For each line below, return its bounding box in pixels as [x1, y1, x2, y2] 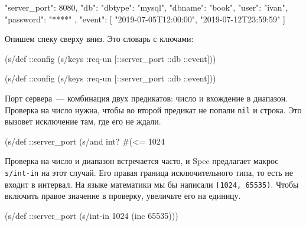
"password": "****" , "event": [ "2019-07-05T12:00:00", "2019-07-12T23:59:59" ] [5, 12, 285, 25]
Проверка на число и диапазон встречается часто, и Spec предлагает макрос [5, 155, 279, 167]
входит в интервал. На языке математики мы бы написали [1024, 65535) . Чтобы [5, 178, 299, 190]
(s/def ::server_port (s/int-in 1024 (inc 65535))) [5, 209, 178, 221]
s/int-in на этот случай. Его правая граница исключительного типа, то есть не [5, 166, 294, 178]
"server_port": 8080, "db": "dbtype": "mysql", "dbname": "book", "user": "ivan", [5, 1, 288, 13]
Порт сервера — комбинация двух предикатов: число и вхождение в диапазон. [5, 91, 288, 104]
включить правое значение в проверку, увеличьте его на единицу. [5, 189, 241, 202]
